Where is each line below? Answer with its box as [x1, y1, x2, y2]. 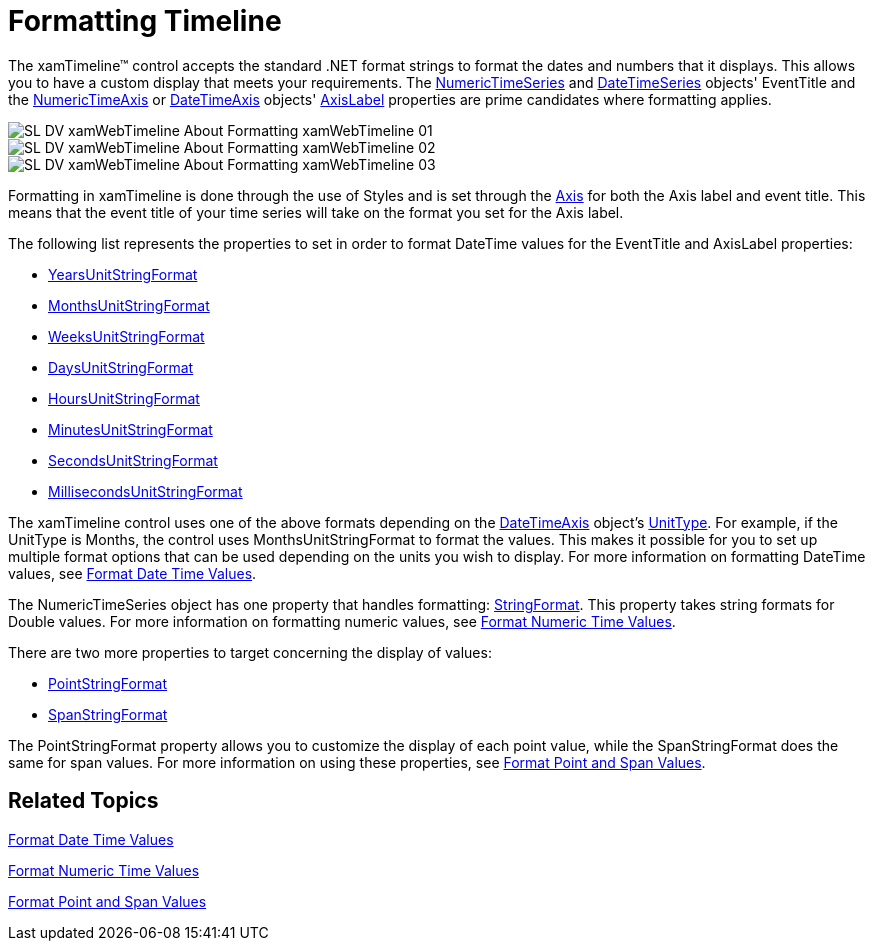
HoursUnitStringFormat [48, 389, 200, 407]
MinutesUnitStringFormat [48, 420, 213, 438]
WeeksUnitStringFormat [48, 327, 205, 345]
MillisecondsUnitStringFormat [48, 482, 243, 500]
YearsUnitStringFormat [48, 265, 198, 283]
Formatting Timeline [8, 4, 282, 38]
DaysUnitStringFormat [48, 358, 194, 376]
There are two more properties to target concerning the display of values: [8, 643, 492, 661]
